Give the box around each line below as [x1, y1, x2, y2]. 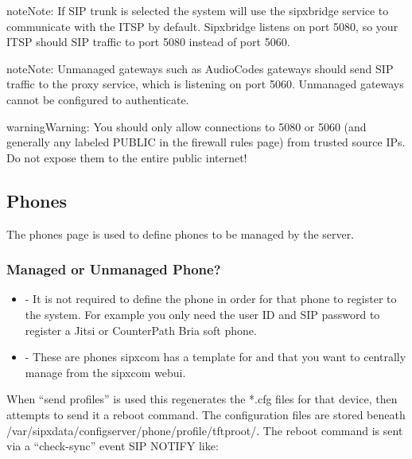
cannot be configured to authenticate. [6, 91, 189, 107]
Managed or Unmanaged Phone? [6, 259, 221, 279]
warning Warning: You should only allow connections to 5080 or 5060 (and [6, 118, 367, 134]
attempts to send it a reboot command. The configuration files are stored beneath [6, 406, 406, 422]
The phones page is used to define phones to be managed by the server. [6, 225, 355, 242]
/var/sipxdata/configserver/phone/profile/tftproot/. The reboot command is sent [6, 422, 403, 438]
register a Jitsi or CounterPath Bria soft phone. [25, 321, 257, 338]
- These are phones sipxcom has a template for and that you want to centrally [25, 348, 406, 365]
